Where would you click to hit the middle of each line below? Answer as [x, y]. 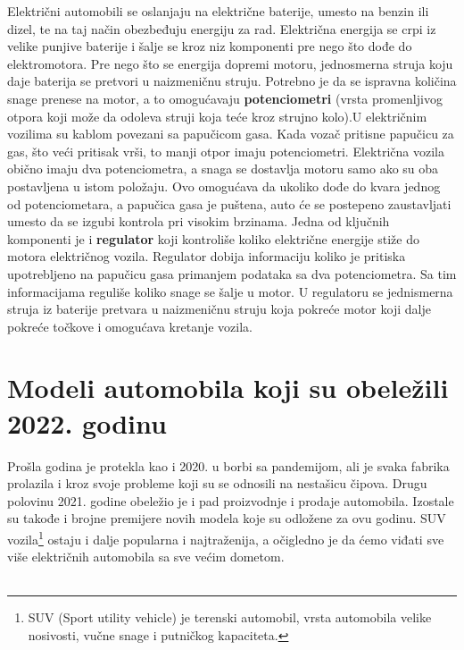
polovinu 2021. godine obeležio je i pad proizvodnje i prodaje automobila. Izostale [231, 500]
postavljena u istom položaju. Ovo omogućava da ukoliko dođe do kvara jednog [224, 186]
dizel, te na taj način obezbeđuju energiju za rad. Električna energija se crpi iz [222, 28]
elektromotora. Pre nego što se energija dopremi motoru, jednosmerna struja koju [230, 63]
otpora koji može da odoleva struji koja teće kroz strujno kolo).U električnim [217, 116]
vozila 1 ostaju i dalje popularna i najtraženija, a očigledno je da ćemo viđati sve [226, 537]
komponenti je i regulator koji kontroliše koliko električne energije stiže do [213, 238]
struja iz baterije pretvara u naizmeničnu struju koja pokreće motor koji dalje [219, 309]
